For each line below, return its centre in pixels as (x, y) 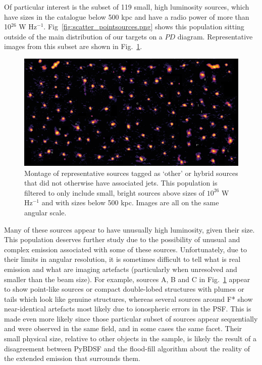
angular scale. (45, 212)
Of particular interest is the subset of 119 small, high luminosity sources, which (127, 7)
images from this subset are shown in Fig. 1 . (73, 46)
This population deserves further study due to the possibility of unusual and (122, 239)
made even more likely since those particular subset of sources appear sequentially (131, 318)
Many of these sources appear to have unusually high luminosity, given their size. (129, 229)
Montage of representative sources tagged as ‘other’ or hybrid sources (131, 173)
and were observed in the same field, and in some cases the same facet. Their (123, 328)
